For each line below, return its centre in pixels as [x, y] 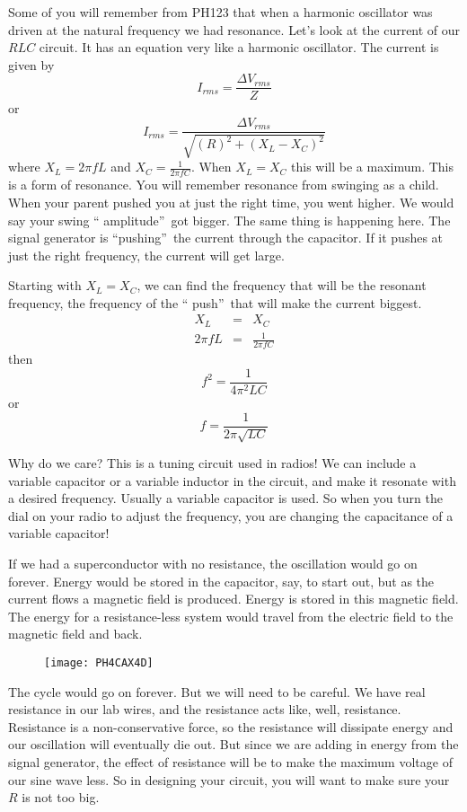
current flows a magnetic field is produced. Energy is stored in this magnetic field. [233, 599]
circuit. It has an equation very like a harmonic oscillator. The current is [239, 47]
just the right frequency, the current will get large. [146, 255]
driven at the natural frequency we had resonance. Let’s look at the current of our [234, 29]
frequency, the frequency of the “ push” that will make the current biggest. [215, 302]
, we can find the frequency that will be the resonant [282, 285]
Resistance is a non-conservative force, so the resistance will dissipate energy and [231, 726]
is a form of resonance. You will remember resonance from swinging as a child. [224, 185]
